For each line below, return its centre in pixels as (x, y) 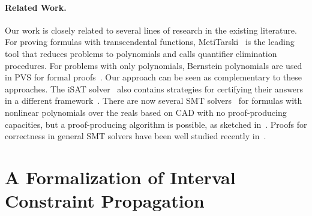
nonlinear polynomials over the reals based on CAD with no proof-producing (146, 112)
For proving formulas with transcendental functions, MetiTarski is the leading (150, 42)
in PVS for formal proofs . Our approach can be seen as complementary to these (154, 77)
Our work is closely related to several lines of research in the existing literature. (151, 30)
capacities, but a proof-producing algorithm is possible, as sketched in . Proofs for (156, 124)
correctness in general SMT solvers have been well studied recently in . (136, 136)
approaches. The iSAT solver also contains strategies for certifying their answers (154, 88)
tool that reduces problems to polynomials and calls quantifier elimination (141, 53)
